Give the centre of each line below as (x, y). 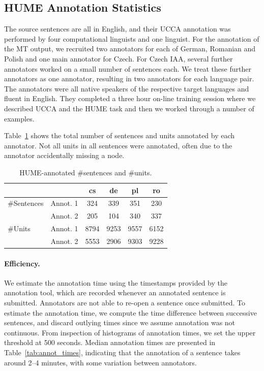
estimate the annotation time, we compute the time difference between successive (130, 312)
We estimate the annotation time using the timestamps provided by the (116, 282)
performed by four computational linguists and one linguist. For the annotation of (132, 38)
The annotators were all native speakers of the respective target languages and (127, 88)
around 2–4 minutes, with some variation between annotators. (100, 362)
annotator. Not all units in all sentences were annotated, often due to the (118, 145)
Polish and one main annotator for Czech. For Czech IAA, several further (119, 58)
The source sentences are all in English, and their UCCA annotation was (118, 29)
